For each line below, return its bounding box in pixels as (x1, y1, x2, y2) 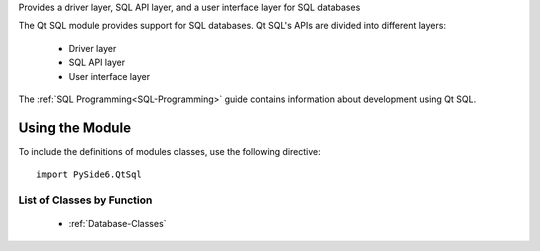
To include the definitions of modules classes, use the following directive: (18, 145, 321, 157)
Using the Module (18, 119, 132, 136)
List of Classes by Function (18, 193, 153, 207)
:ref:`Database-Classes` (68, 218, 167, 230)
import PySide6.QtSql (36, 169, 142, 180)
